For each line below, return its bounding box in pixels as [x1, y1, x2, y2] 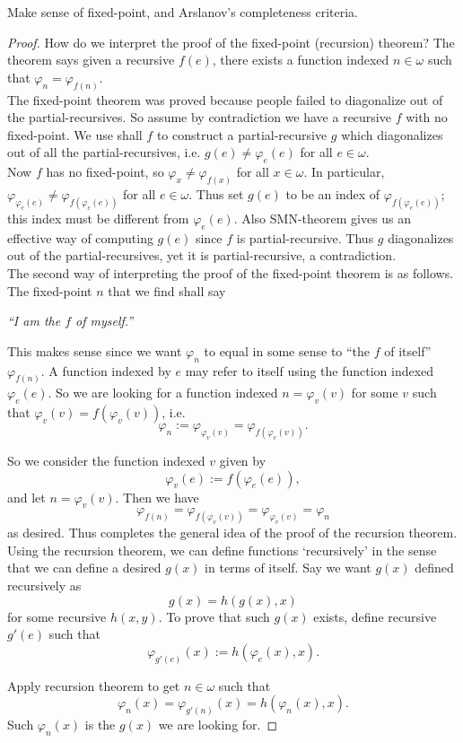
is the [84, 715, 116, 734]
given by [219, 451, 266, 470]
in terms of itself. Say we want [205, 558, 371, 577]
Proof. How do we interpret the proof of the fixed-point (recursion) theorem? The [7, 32, 455, 51]
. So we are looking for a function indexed [48, 383, 278, 402]
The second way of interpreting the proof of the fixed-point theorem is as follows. [7, 263, 454, 282]
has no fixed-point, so [46, 162, 164, 181]
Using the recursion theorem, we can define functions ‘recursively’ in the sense [7, 540, 437, 559]
